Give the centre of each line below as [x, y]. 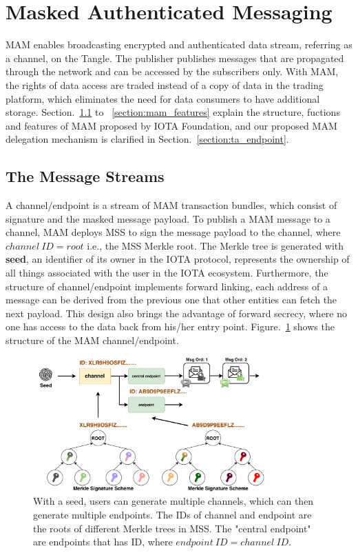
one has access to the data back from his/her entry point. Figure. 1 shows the [170, 326]
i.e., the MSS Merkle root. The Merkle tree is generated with [215, 245]
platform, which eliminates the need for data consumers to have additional [163, 98]
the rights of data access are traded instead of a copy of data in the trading [165, 84]
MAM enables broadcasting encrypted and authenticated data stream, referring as [179, 44]
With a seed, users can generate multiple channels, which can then [173, 501]
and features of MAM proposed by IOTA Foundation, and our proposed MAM [171, 125]
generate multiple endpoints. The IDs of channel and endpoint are [172, 515]
